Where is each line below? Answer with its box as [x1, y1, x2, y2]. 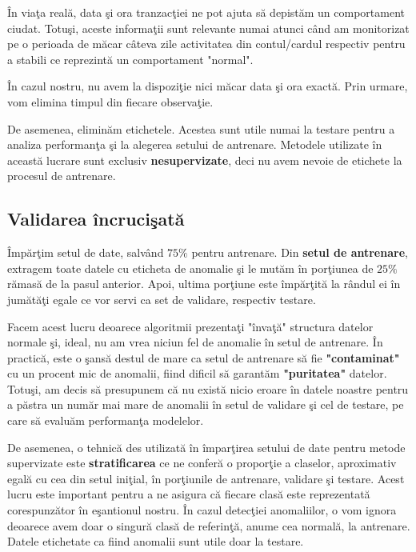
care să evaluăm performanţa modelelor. [7, 412, 204, 429]
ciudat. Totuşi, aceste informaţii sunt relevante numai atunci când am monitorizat [7, 19, 410, 36]
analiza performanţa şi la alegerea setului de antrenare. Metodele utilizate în [7, 136, 382, 153]
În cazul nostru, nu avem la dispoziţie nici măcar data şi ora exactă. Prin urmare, [7, 78, 408, 94]
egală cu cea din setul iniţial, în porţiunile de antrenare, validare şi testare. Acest [7, 470, 405, 486]
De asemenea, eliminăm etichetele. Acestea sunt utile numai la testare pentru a [7, 120, 395, 137]
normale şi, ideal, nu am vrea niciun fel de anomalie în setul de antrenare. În [7, 334, 383, 350]
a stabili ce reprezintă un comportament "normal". [7, 50, 254, 67]
